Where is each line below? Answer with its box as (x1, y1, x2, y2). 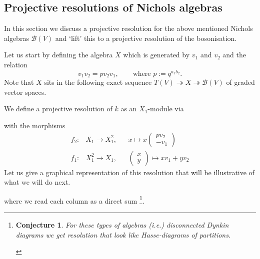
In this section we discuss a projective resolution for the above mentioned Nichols (4, 23, 253, 33)
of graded (226, 77, 255, 87)
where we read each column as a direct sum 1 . (4, 194, 144, 206)
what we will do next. (4, 177, 70, 187)
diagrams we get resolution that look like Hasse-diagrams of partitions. (15, 229, 231, 240)
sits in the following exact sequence (44, 77, 152, 87)
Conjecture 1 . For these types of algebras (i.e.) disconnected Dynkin (15, 219, 229, 230)
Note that (4, 77, 34, 87)
